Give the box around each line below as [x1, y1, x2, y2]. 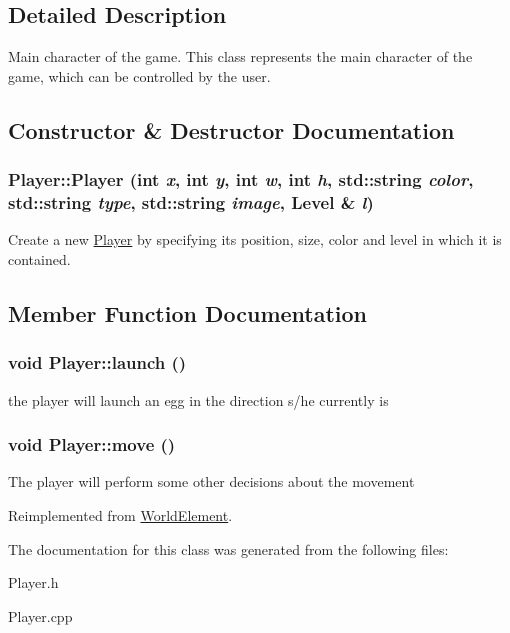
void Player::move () [8, 432, 176, 457]
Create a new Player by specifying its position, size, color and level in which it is [8, 229, 502, 250]
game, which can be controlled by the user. [8, 65, 271, 86]
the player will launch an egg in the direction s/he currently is [8, 389, 389, 410]
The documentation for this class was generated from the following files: [8, 538, 449, 559]
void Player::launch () [8, 350, 187, 375]
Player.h [8, 572, 59, 593]
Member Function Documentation [8, 297, 368, 328]
